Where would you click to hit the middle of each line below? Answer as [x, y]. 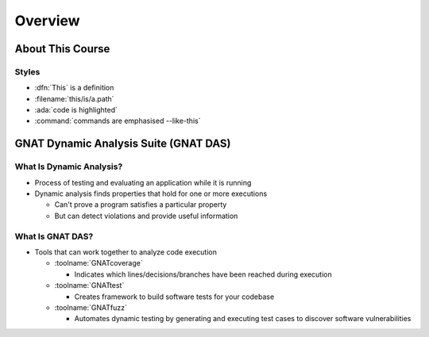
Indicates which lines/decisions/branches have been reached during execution [203, 274]
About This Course [62, 49]
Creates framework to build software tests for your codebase [174, 297]
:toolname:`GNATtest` [89, 285]
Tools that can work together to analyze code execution [126, 252]
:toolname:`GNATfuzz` [91, 307]
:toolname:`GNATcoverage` [99, 263]
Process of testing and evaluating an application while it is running [143, 182]
